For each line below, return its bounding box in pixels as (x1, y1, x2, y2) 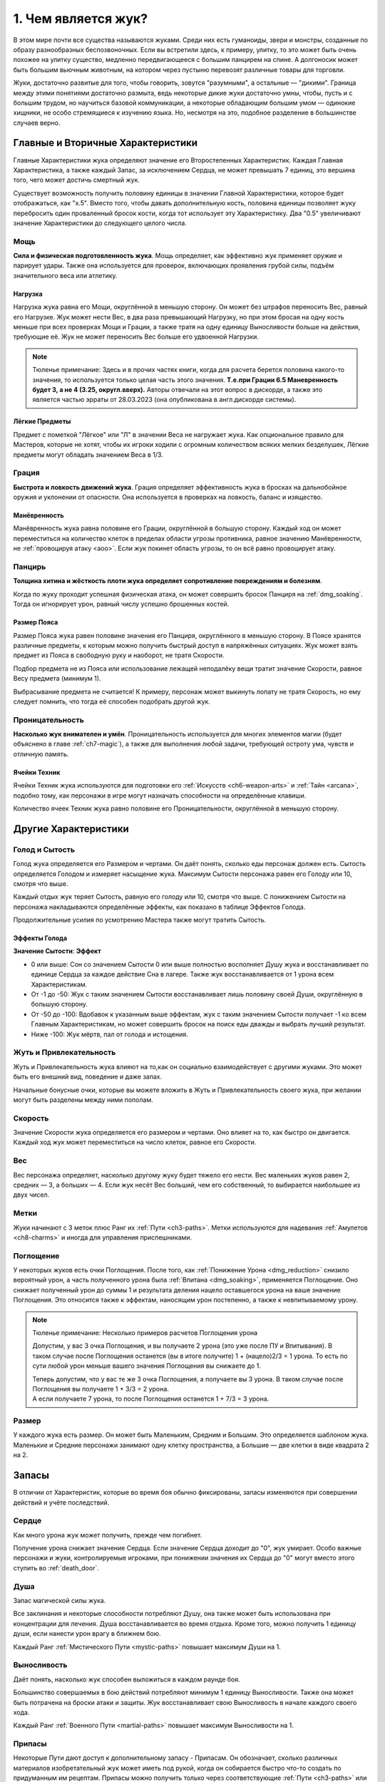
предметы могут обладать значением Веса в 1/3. (13, 450, 163, 459)
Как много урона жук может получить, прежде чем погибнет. (13, 1530, 202, 1539)
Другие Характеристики (13, 823, 129, 835)
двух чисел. (13, 1190, 50, 1199)
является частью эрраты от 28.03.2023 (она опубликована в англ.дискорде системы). (32, 396, 297, 404)
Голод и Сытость (13, 845, 75, 855)
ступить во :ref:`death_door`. (13, 1563, 99, 1572)
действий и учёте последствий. (13, 1498, 110, 1507)
